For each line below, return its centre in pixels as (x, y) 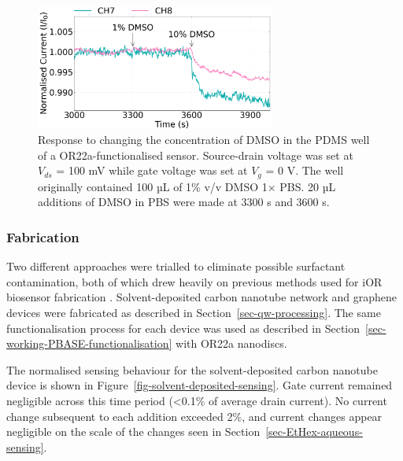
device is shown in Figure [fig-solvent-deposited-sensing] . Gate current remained (200, 385)
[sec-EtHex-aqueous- (314, 431)
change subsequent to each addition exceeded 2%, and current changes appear (194, 416)
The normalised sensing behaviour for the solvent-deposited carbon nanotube (192, 369)
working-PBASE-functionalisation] (89, 343)
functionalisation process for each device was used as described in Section (183, 328)
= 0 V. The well (305, 170)
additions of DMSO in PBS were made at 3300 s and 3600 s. (184, 202)
